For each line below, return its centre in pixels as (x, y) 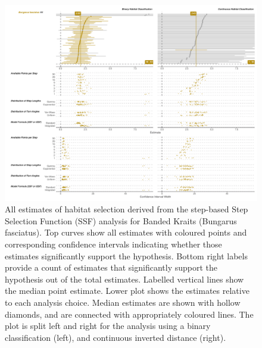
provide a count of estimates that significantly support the (111, 267)
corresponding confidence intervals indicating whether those (113, 244)
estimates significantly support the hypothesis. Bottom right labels (126, 255)
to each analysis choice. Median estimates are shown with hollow (123, 302)
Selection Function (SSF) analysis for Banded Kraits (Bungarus (121, 220)
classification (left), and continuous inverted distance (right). (116, 337)
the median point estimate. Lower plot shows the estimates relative (127, 291)
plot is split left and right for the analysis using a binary (108, 326)
